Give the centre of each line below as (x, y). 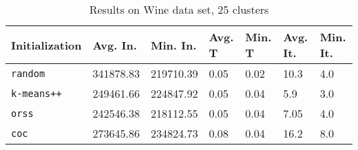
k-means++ (36, 93)
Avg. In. (115, 45)
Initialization (46, 45)
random (28, 73)
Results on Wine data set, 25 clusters (179, 9)
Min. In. (173, 45)
